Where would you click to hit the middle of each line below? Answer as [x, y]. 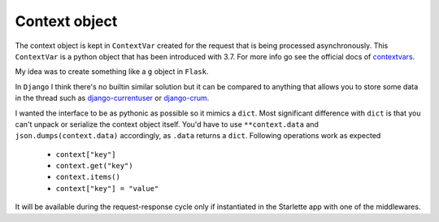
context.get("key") [94, 166]
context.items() [88, 177]
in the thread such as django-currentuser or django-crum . [112, 98]
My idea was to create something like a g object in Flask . [112, 72]
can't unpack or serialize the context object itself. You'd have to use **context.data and [167, 124]
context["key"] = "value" [107, 188]
